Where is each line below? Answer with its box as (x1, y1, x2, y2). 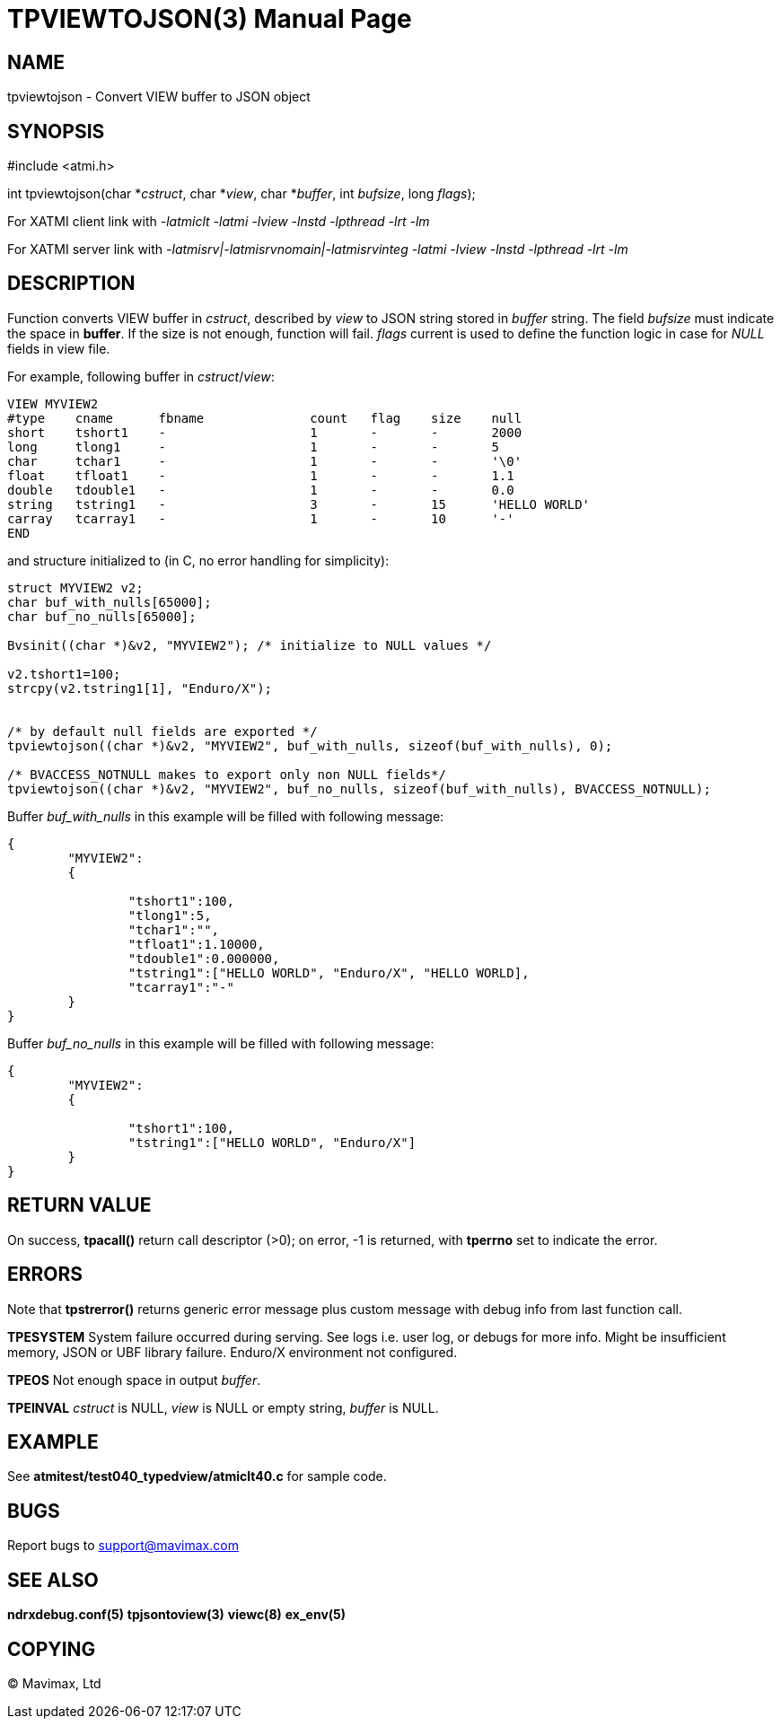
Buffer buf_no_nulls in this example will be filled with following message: (7, 1035, 434, 1051)
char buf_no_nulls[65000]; (7, 609, 197, 624)
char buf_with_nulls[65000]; (7, 594, 212, 609)
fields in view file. (7, 340, 110, 356)
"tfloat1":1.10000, (127, 936, 265, 951)
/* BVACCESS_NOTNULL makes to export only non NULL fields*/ (7, 767, 446, 782)
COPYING (7, 1637, 96, 1660)
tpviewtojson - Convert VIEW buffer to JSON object (7, 89, 311, 105)
